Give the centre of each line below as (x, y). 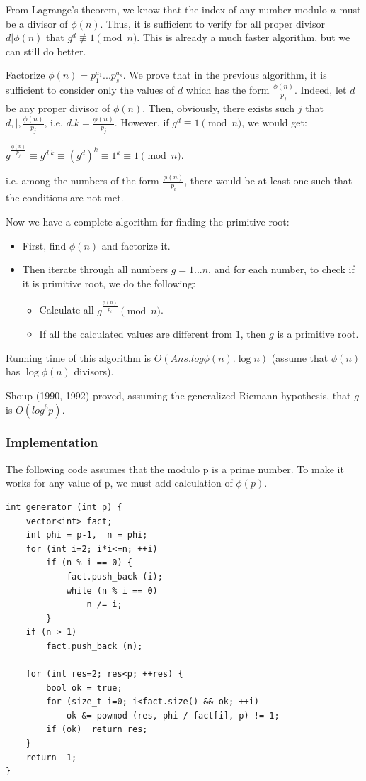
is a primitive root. (318, 334)
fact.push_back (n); (95, 646)
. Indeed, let (320, 90)
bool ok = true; (84, 688)
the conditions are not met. (65, 198)
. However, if (142, 122)
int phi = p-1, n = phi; (87, 535)
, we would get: (274, 122)
